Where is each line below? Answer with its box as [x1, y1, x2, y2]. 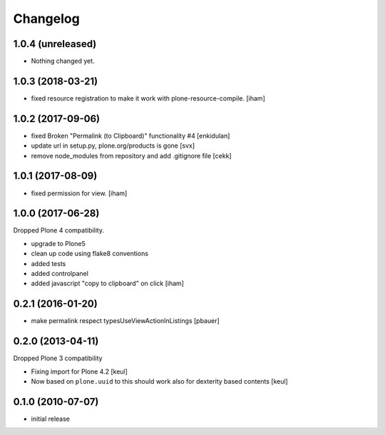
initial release [31, 414, 71, 423]
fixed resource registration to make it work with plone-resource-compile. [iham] [31, 93, 265, 103]
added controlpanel [31, 270, 89, 278]
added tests [31, 259, 66, 267]
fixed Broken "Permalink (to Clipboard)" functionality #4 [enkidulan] [31, 131, 230, 140]
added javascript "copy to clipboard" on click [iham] [31, 279, 185, 288]
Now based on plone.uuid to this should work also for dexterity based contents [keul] [31, 377, 288, 386]
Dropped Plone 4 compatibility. [13, 226, 105, 235]
